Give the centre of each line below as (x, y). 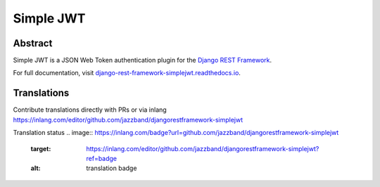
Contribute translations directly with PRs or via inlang (90, 110)
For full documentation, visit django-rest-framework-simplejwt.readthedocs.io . (127, 73)
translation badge (112, 168)
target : (41, 148)
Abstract (33, 43)
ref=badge (102, 158)
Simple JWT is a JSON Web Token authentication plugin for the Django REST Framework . (142, 60)
